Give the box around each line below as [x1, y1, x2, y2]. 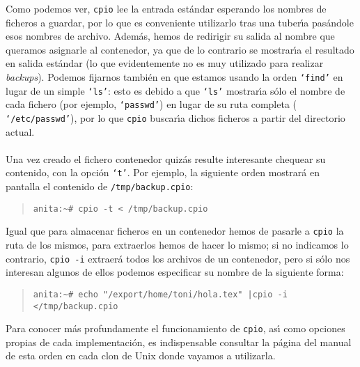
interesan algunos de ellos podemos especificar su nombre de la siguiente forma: [6, 265, 344, 279]
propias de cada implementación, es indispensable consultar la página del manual [6, 334, 352, 349]
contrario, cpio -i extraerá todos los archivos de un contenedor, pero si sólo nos [6, 251, 350, 265]
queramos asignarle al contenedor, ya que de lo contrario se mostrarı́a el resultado [6, 42, 354, 56]
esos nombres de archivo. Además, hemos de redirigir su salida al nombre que [6, 29, 335, 43]
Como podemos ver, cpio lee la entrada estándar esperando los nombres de [6, 1, 327, 15]
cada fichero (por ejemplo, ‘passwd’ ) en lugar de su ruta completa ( [6, 97, 297, 111]
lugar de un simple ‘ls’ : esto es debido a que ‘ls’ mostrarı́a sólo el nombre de [6, 83, 345, 97]
